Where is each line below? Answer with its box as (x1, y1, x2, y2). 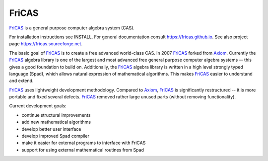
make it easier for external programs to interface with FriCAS (21, 140, 146, 146)
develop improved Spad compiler (21, 133, 89, 139)
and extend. (9, 78, 34, 84)
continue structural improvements (21, 112, 91, 118)
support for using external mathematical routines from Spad (21, 147, 144, 153)
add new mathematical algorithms (21, 119, 91, 125)
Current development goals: (9, 103, 67, 109)
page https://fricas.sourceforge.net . (9, 41, 83, 47)
